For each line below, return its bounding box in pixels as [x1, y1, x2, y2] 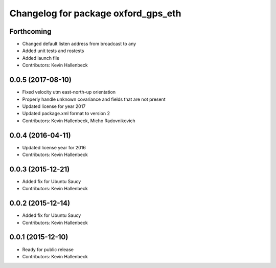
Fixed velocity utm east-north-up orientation [22, 89, 116, 95]
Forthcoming [9, 27, 52, 36]
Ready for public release [22, 246, 74, 253]
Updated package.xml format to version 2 [22, 110, 110, 117]
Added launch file [22, 55, 60, 61]
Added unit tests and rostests [22, 48, 84, 54]
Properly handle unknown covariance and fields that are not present [22, 96, 166, 102]
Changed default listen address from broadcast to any [22, 41, 136, 47]
